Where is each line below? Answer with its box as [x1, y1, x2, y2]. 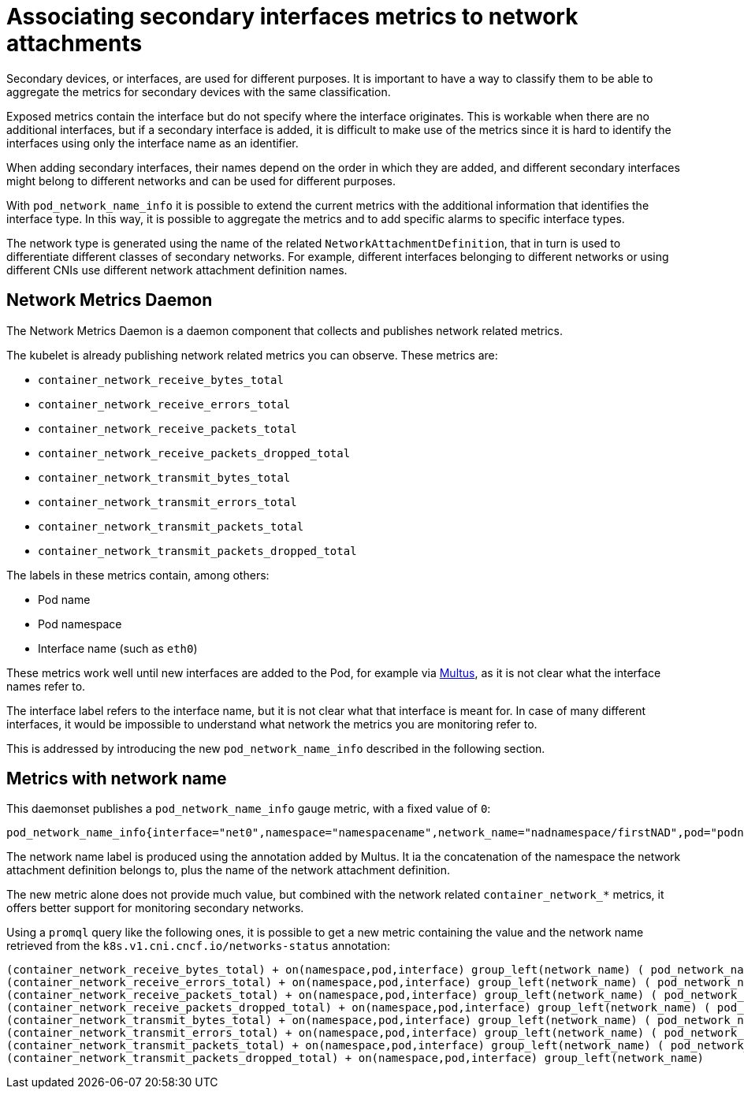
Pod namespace [38, 616, 122, 631]
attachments [6, 30, 143, 57]
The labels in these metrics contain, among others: [6, 568, 270, 582]
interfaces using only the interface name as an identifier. [6, 136, 299, 150]
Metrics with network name [6, 769, 227, 789]
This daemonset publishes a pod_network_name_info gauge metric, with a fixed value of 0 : [6, 802, 491, 816]
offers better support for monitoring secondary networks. [6, 901, 304, 915]
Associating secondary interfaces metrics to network [6, 3, 578, 30]
